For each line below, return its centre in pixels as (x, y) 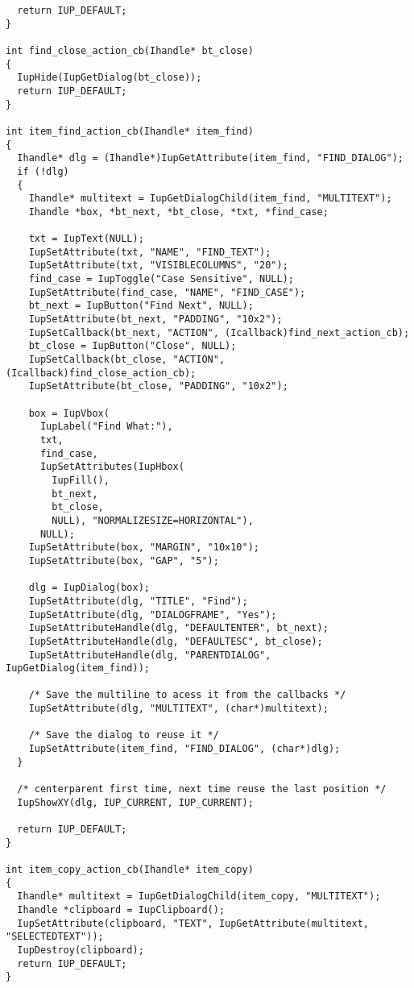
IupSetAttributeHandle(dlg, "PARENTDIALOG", (150, 655)
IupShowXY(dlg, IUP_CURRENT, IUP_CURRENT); (135, 802)
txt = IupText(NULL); (86, 239)
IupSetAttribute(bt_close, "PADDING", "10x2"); (158, 386)
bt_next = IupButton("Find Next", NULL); (141, 306)
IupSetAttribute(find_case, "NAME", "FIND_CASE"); (167, 292)
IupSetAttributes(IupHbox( (112, 467)
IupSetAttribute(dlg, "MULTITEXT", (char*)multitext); (178, 709)
